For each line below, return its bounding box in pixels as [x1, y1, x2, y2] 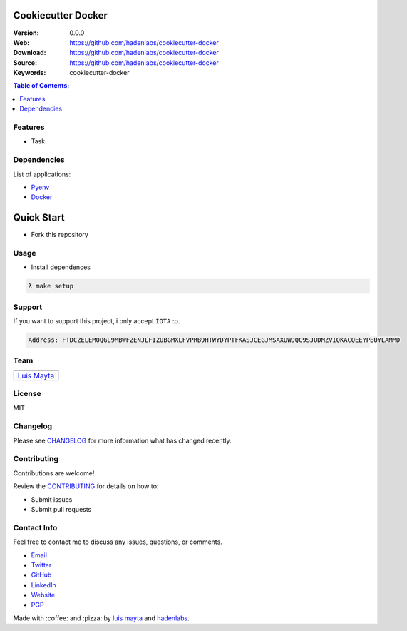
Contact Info [13, 523, 58, 532]
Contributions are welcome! [13, 468, 95, 478]
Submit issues [31, 495, 73, 503]
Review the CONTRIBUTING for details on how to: [13, 482, 159, 490]
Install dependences [31, 263, 91, 271]
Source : [13, 58, 38, 67]
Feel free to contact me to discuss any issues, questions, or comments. [13, 537, 222, 546]
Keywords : [13, 69, 46, 77]
